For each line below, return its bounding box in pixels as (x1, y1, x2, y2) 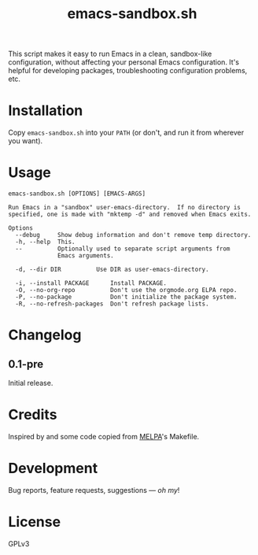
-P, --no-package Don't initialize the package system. (15, 293, 238, 302)
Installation (8, 102, 83, 120)
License (8, 513, 61, 531)
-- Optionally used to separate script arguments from (15, 245, 230, 253)
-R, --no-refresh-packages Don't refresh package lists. (15, 300, 210, 308)
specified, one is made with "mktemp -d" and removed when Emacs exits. (8, 210, 252, 219)
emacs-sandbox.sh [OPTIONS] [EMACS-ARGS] (8, 190, 146, 198)
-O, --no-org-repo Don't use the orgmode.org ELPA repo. (15, 287, 238, 294)
